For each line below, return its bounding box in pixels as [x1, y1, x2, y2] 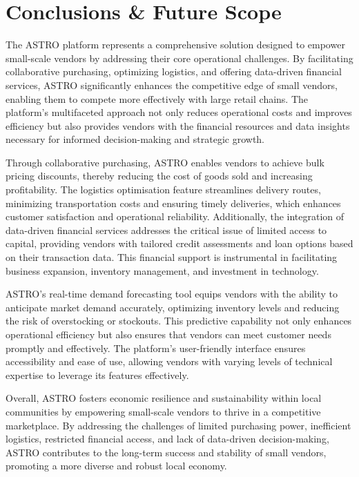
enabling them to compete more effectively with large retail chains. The [6, 91, 309, 106]
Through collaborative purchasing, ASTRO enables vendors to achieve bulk [6, 155, 324, 169]
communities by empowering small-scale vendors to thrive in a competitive [6, 404, 321, 418]
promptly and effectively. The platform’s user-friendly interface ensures [6, 340, 306, 355]
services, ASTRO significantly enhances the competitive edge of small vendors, [6, 77, 338, 92]
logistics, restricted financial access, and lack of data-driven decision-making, [6, 431, 329, 446]
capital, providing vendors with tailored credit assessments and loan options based [6, 236, 353, 251]
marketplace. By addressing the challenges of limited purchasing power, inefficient [6, 418, 351, 432]
